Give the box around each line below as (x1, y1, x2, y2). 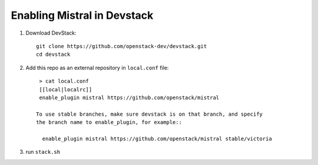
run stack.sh (25, 149, 61, 156)
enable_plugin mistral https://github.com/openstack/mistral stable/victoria (42, 135, 272, 142)
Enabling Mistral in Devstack (11, 9, 154, 22)
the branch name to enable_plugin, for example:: (36, 119, 183, 126)
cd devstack (36, 51, 71, 58)
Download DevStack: (25, 29, 77, 36)
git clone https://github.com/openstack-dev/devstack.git (36, 43, 207, 49)
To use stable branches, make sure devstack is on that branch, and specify (36, 110, 263, 117)
